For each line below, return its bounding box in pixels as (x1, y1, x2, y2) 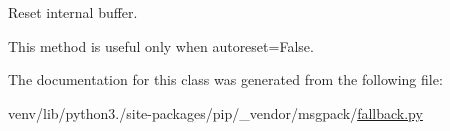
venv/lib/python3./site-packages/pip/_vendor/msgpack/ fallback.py (8, 102, 423, 123)
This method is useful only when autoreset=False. (8, 35, 314, 56)
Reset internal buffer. (8, 2, 138, 22)
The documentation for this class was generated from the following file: (8, 69, 443, 90)
